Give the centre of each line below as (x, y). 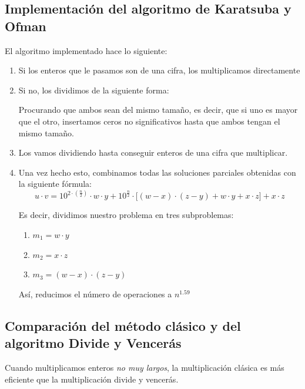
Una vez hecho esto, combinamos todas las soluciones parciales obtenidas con (157, 172)
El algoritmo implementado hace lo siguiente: (86, 50)
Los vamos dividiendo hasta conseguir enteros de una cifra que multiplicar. (153, 152)
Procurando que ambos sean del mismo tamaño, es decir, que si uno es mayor (158, 110)
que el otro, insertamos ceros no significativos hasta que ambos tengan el (149, 121)
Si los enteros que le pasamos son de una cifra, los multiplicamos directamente (159, 70)
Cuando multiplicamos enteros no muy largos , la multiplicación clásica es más (145, 367)
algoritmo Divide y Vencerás (93, 343)
